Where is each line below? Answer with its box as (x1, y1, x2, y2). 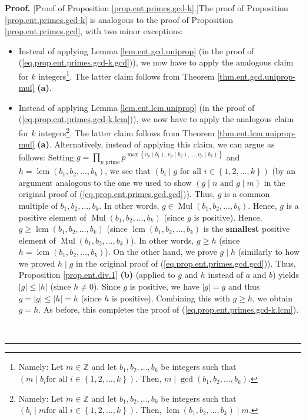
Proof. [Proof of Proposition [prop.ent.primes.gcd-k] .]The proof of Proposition (5, 2, 288, 14)
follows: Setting (18, 150, 74, 163)
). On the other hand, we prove (105, 245, 217, 258)
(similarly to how (238, 245, 300, 258)
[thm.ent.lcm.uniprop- (217, 126, 296, 139)
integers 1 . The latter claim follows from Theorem (38, 68, 215, 82)
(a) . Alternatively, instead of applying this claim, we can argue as (37, 138, 275, 150)
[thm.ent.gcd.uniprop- (217, 70, 295, 82)
